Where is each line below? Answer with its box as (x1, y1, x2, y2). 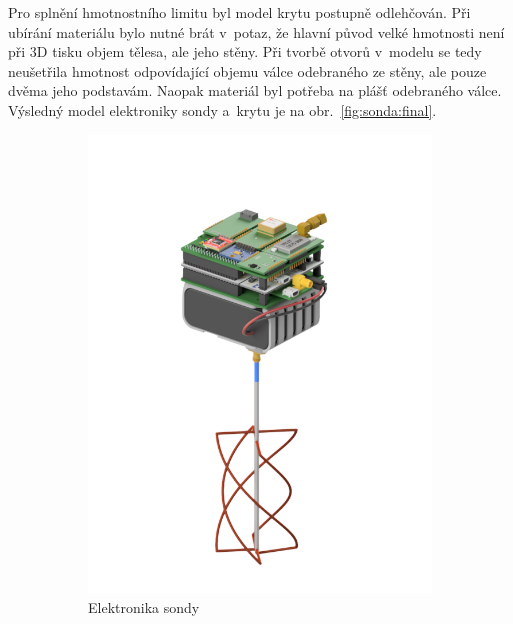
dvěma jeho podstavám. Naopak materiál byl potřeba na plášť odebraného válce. (8, 80, 502, 101)
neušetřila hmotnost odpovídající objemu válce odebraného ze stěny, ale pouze (8, 60, 487, 81)
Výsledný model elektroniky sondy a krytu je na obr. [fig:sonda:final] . (8, 99, 437, 120)
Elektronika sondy (88, 596, 200, 617)
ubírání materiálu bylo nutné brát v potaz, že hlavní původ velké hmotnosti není (8, 21, 505, 42)
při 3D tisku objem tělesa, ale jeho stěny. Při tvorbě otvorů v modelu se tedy (8, 41, 482, 62)
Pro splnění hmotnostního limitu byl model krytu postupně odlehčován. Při (8, 2, 471, 22)
